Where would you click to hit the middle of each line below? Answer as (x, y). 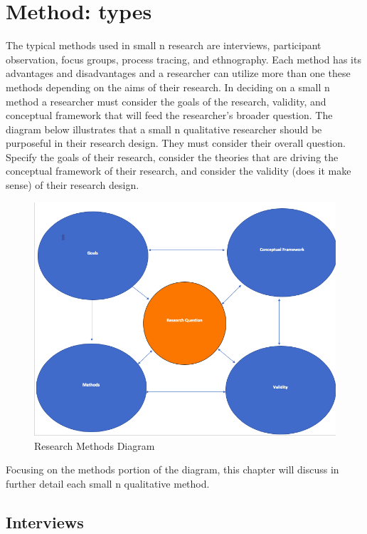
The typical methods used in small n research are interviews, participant (164, 45)
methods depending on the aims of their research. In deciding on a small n (168, 87)
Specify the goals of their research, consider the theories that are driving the (172, 156)
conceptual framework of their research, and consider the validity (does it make (179, 171)
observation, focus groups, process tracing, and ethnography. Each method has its (183, 59)
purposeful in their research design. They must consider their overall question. (176, 143)
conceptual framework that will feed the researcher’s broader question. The (169, 115)
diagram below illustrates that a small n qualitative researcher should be (164, 129)
